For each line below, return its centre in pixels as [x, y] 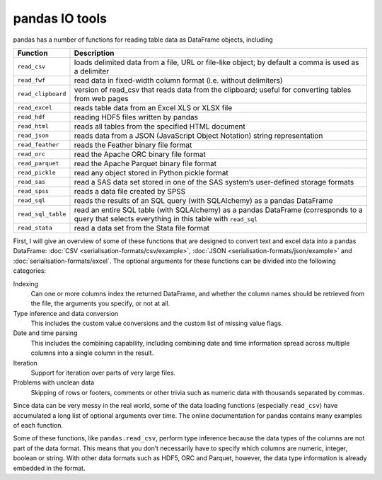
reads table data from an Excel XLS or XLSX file [153, 107]
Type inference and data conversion [66, 313]
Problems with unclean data [54, 382]
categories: [29, 271]
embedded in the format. [49, 468]
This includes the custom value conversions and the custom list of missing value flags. [157, 323]
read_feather [38, 145]
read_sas [31, 182]
